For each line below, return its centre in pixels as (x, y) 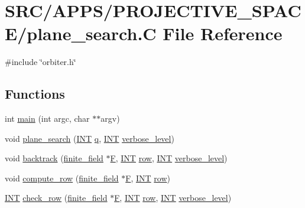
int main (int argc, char (47, 118)
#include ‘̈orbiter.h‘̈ (40, 62)
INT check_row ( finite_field (56, 198)
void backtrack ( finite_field (54, 158)
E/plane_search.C (81, 33)
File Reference (223, 33)
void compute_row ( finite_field (62, 178)
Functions (35, 94)
